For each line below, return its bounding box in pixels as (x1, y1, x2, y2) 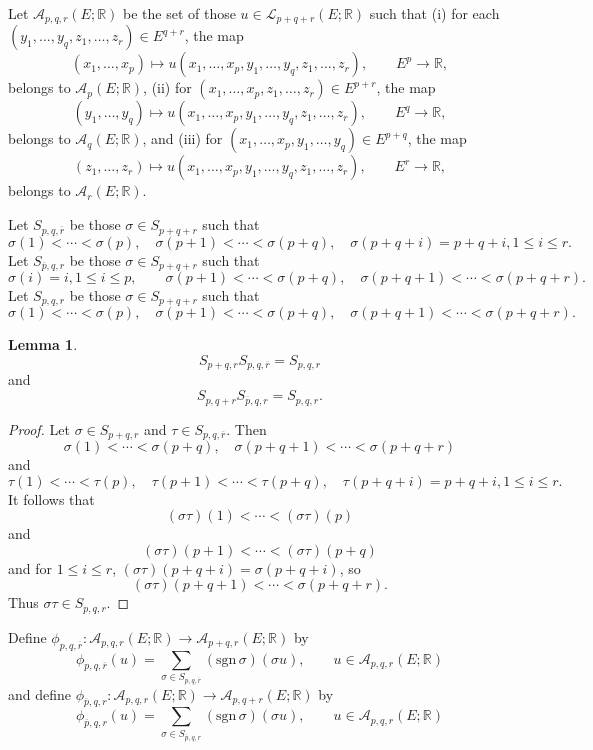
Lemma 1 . (8, 334, 78, 355)
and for (8, 557, 53, 578)
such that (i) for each (369, 3, 500, 23)
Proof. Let (8, 418, 70, 439)
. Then (226, 418, 267, 439)
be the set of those (123, 3, 236, 23)
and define (8, 683, 72, 704)
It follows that (8, 488, 95, 509)
